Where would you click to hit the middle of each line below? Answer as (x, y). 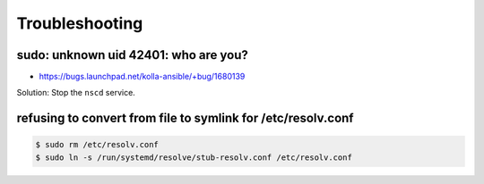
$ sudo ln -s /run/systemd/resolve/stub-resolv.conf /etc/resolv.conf (194, 157)
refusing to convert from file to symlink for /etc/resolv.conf (185, 118)
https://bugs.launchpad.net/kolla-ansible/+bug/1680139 (142, 77)
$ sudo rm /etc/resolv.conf (97, 145)
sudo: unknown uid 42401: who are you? (132, 55)
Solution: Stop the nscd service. (76, 93)
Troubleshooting (80, 23)
